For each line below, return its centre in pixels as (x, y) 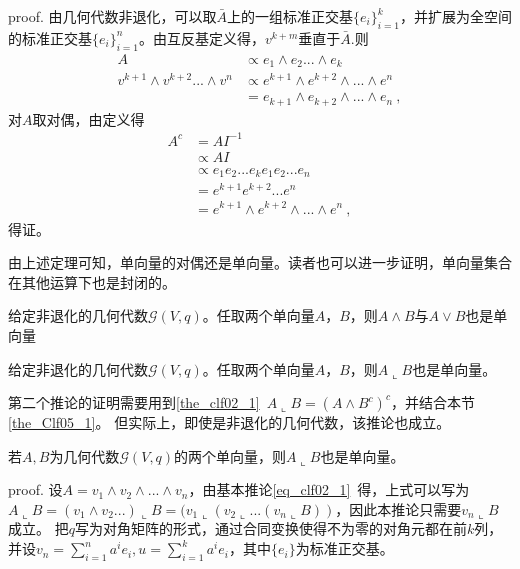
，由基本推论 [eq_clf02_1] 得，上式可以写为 (329, 489)
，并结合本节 (432, 402)
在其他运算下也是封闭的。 (92, 281)
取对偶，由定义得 (88, 118)
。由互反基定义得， (201, 37)
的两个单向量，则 (230, 455)
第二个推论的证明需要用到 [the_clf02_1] (134, 402)
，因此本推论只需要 (398, 508)
